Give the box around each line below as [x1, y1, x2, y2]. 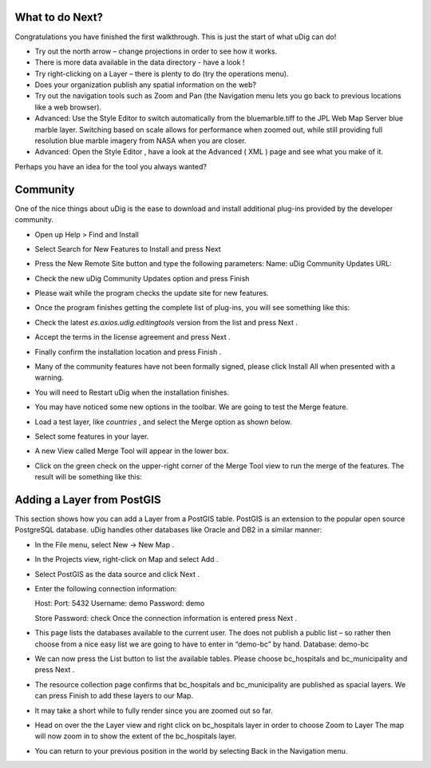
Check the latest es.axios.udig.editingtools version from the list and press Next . [34, 317, 299, 327]
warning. [34, 372, 64, 383]
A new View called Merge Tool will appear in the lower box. [34, 446, 229, 456]
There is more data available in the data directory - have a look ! [34, 58, 245, 67]
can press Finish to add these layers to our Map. [34, 691, 194, 701]
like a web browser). [34, 102, 102, 112]
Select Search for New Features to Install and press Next [34, 244, 221, 253]
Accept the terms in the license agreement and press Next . [34, 332, 231, 342]
